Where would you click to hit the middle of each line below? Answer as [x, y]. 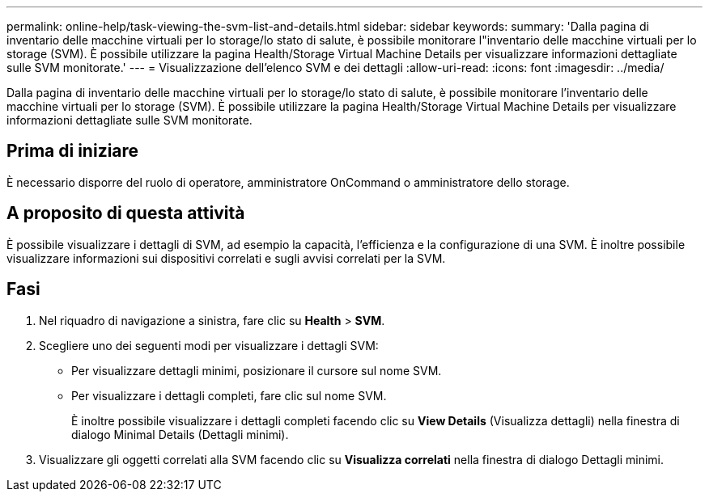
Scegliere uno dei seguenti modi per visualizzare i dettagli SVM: [209, 345]
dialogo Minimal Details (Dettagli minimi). [180, 434]
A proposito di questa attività [126, 213]
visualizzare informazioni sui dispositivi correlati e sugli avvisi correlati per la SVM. [226, 258]
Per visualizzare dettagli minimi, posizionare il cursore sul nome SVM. [257, 370]
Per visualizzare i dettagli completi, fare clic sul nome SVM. [229, 395]
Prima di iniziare [73, 151]
